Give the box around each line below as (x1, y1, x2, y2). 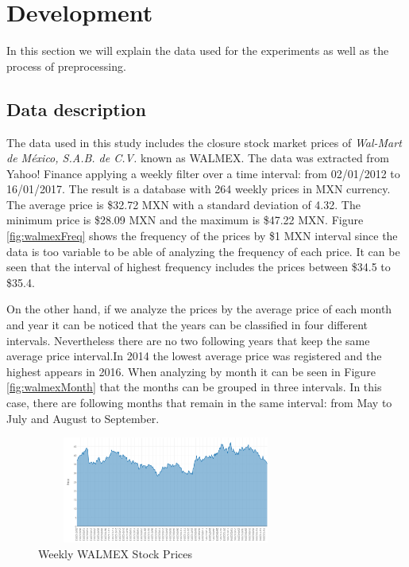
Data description (6, 96, 146, 121)
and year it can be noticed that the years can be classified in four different (6, 317, 368, 333)
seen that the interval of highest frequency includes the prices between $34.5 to (6, 258, 391, 275)
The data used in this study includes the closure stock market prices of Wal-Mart (6, 134, 402, 150)
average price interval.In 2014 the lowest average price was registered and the (6, 348, 382, 364)
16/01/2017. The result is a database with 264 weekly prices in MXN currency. (6, 181, 391, 197)
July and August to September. (6, 410, 160, 426)
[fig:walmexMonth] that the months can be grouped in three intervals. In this (6, 379, 382, 395)
